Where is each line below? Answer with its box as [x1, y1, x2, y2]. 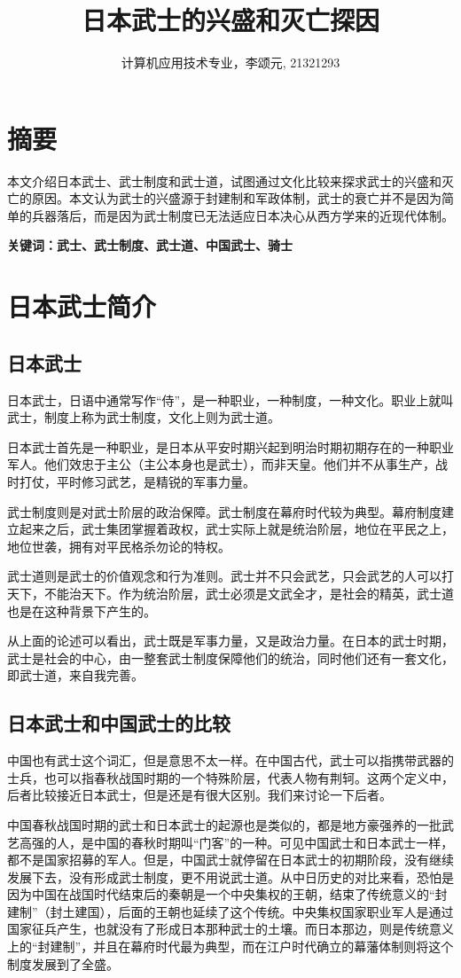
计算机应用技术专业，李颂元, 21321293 [121, 53, 340, 72]
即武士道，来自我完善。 [7, 666, 144, 685]
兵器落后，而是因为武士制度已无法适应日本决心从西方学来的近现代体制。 [31, 206, 454, 224]
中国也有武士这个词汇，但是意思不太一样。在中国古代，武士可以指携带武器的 [7, 751, 454, 770]
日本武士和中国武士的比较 [7, 709, 230, 737]
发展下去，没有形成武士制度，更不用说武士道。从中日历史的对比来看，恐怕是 [7, 867, 454, 886]
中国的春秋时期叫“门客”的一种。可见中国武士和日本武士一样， [93, 833, 454, 851]
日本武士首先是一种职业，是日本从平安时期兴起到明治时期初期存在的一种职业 [7, 437, 454, 456]
